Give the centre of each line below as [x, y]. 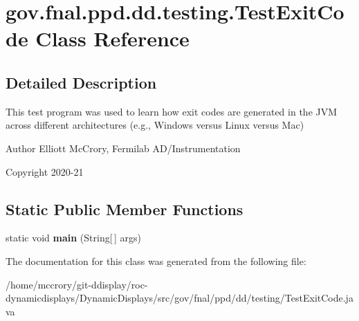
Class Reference [112, 38]
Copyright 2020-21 [45, 171]
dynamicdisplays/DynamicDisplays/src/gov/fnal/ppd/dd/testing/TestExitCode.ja [179, 298]
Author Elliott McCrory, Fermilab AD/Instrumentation [123, 148]
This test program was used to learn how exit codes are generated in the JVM [172, 111]
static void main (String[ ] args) [73, 238]
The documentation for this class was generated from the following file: [156, 260]
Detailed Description [81, 82]
